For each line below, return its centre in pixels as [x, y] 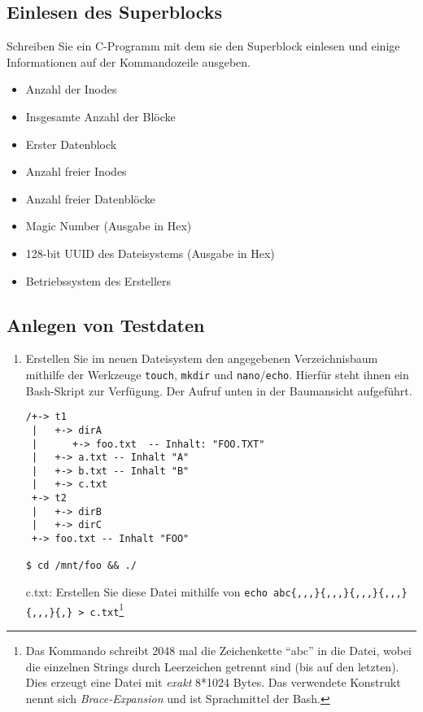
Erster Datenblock [71, 144]
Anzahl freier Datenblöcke [90, 198]
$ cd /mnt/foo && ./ [81, 566]
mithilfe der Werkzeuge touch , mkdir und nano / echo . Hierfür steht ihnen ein [217, 374]
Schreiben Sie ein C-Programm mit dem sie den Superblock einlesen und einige [203, 46]
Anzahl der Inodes [71, 89]
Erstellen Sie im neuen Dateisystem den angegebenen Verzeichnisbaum [202, 358]
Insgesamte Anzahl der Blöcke [100, 116]
